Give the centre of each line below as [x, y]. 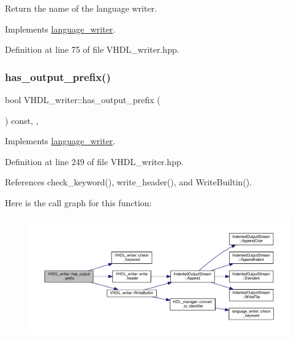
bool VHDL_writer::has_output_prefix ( [83, 99]
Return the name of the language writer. [81, 8]
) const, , [22, 120]
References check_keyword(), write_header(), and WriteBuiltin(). [129, 182]
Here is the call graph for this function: [78, 202]
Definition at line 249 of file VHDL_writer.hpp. [94, 161]
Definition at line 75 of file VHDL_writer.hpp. [92, 49]
